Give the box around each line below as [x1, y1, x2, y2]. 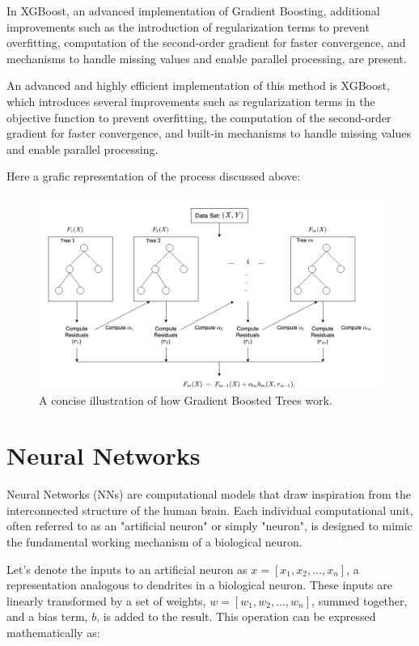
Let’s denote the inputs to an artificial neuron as [6, 560, 248, 577]
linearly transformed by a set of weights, [6, 592, 206, 609]
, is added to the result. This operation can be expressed [96, 608, 376, 625]
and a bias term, [6, 608, 88, 625]
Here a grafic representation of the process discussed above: [6, 168, 301, 185]
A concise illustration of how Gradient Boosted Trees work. [39, 391, 332, 408]
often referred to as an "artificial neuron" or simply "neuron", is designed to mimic [6, 517, 413, 534]
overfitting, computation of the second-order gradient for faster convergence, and [6, 34, 406, 51]
